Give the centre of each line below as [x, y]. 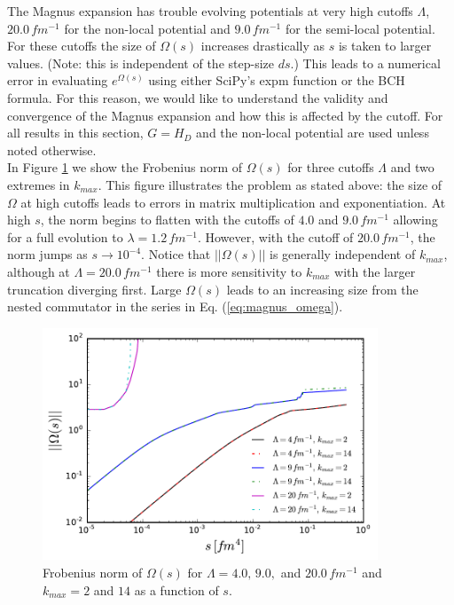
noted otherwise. [52, 149]
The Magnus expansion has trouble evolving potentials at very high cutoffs [210, 11]
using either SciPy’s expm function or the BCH [277, 80]
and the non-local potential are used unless [313, 133]
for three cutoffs [331, 167]
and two [412, 167]
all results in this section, [75, 133]
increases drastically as [263, 46]
